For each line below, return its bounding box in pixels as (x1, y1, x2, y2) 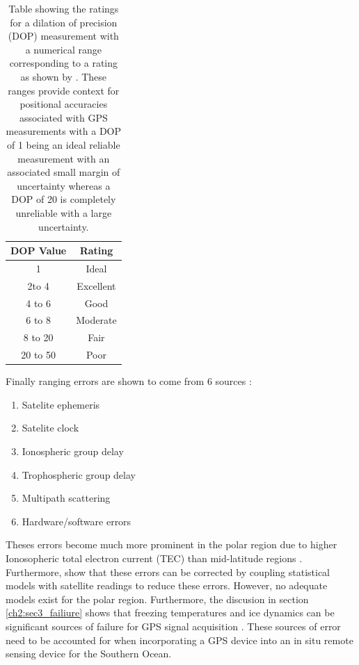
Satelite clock (22, 420, 79, 435)
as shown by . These (20, 69, 107, 83)
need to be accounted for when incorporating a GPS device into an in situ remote (6, 632, 353, 647)
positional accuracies (19, 97, 108, 111)
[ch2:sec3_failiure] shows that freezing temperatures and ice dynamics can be (6, 605, 335, 620)
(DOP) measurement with (8, 28, 119, 43)
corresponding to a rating (9, 56, 118, 70)
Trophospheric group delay (22, 467, 136, 482)
